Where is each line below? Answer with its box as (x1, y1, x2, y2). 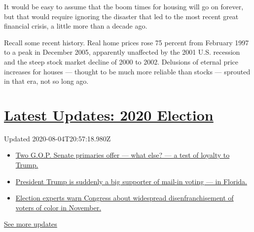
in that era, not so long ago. (4, 76, 89, 86)
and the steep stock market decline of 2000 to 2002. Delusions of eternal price (4, 56, 239, 66)
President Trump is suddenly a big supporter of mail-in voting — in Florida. (15, 176, 247, 186)
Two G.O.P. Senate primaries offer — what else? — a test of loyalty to (15, 150, 230, 160)
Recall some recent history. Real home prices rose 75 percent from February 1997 (4, 37, 249, 47)
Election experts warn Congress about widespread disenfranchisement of (15, 193, 234, 203)
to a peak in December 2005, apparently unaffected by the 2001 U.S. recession (4, 47, 240, 57)
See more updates (4, 219, 57, 229)
